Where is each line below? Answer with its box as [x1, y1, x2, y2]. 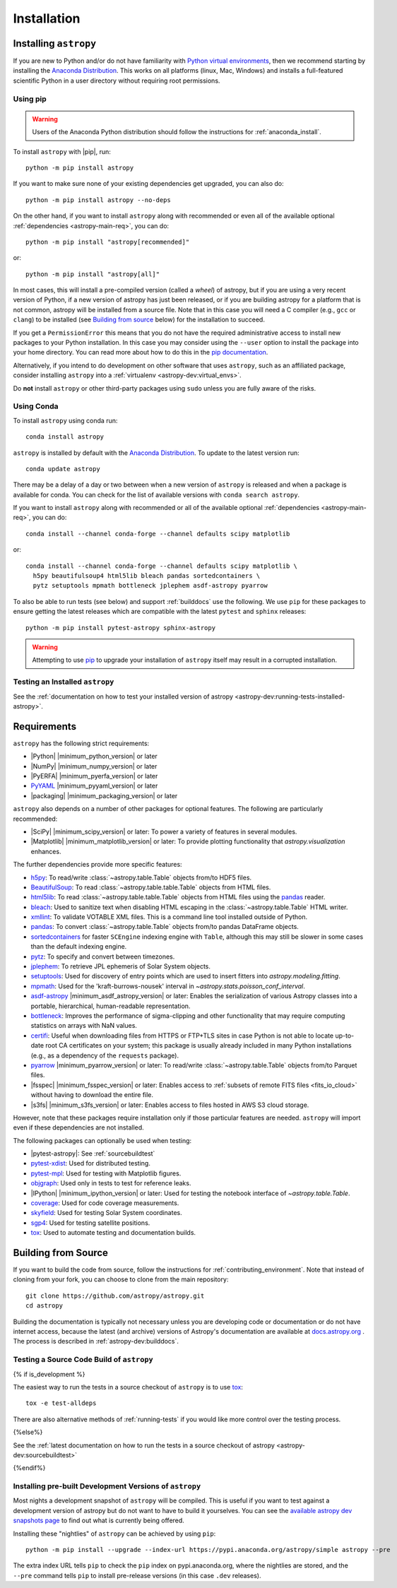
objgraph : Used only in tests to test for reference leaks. [30, 1179, 191, 1187]
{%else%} [13, 1428, 43, 1437]
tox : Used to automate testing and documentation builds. [30, 1228, 196, 1237]
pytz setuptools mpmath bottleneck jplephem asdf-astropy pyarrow [32, 581, 268, 590]
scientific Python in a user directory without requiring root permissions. [13, 76, 220, 85]
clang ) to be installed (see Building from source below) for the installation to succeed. [13, 315, 265, 324]
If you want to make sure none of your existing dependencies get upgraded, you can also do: [13, 179, 284, 188]
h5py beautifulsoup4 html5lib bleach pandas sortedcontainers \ [32, 572, 261, 580]
